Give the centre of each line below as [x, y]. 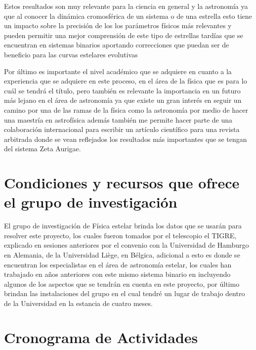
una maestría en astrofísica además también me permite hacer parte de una [118, 119]
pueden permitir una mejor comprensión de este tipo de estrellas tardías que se [124, 35]
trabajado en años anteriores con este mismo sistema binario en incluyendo [117, 274]
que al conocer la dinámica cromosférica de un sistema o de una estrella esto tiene [128, 16]
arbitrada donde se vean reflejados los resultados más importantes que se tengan [126, 139]
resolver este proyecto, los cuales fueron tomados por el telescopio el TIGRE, [120, 235]
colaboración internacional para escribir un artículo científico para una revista [122, 129]
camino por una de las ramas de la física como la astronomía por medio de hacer [126, 109]
